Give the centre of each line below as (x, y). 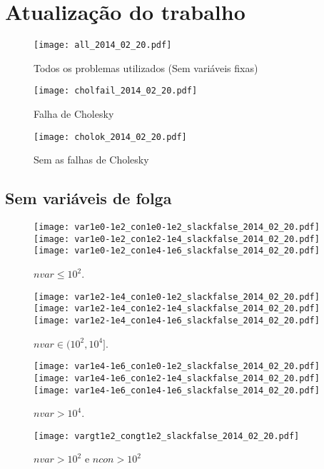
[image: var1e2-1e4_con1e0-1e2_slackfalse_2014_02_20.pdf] (177, 297)
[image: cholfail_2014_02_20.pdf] (116, 91)
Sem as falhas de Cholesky (91, 160)
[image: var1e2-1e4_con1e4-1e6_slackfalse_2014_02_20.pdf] (177, 320)
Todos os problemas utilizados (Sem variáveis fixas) (146, 67)
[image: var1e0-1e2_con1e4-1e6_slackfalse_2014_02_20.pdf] (177, 251)
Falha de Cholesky (74, 114)
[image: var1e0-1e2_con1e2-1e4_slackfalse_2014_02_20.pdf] (177, 239)
